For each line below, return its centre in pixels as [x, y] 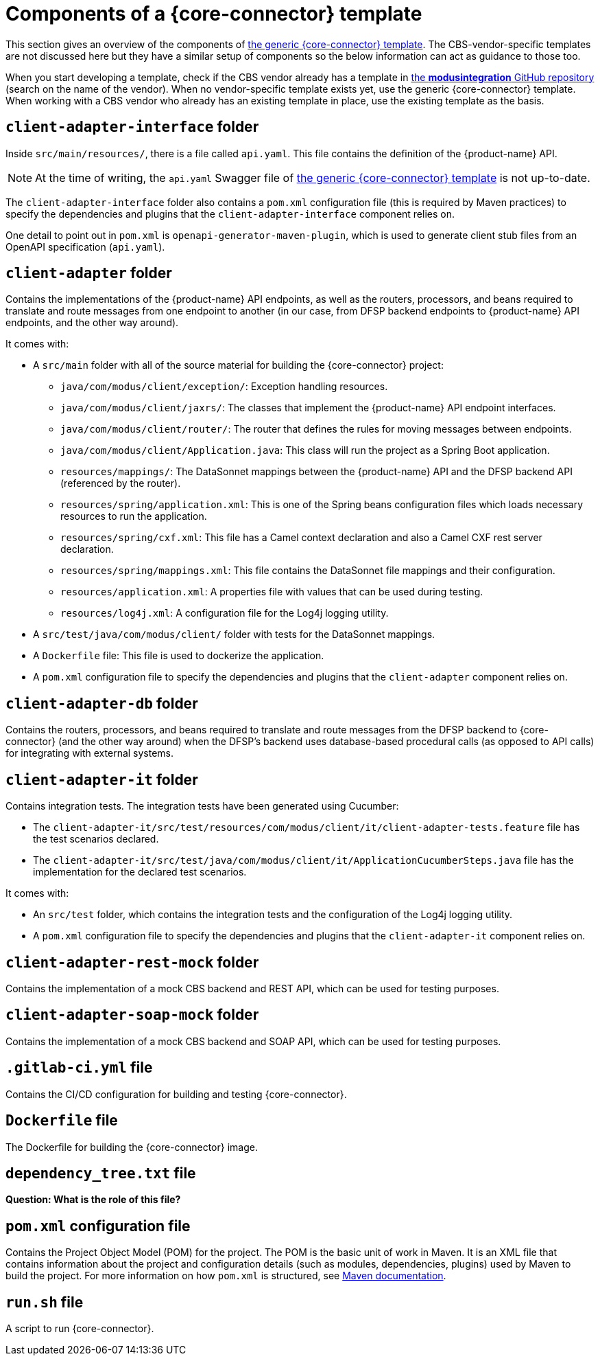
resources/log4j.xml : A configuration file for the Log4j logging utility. [225, 613]
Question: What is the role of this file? [93, 1200]
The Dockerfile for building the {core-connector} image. [132, 1147]
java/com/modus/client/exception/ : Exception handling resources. [224, 387]
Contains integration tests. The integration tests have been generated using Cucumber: [202, 806]
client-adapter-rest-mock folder [132, 962]
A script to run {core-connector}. [80, 1329]
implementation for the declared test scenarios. [140, 872]
